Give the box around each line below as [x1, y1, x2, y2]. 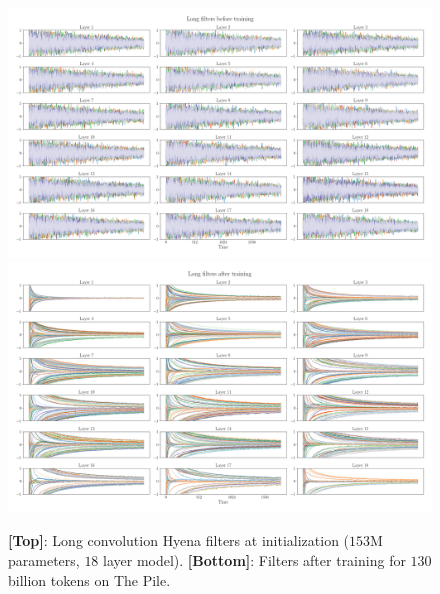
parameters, [8, 549, 80, 570]
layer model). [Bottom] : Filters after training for [103, 549, 406, 570]
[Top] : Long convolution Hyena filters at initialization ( [8, 530, 350, 551]
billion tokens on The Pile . [8, 569, 171, 590]
